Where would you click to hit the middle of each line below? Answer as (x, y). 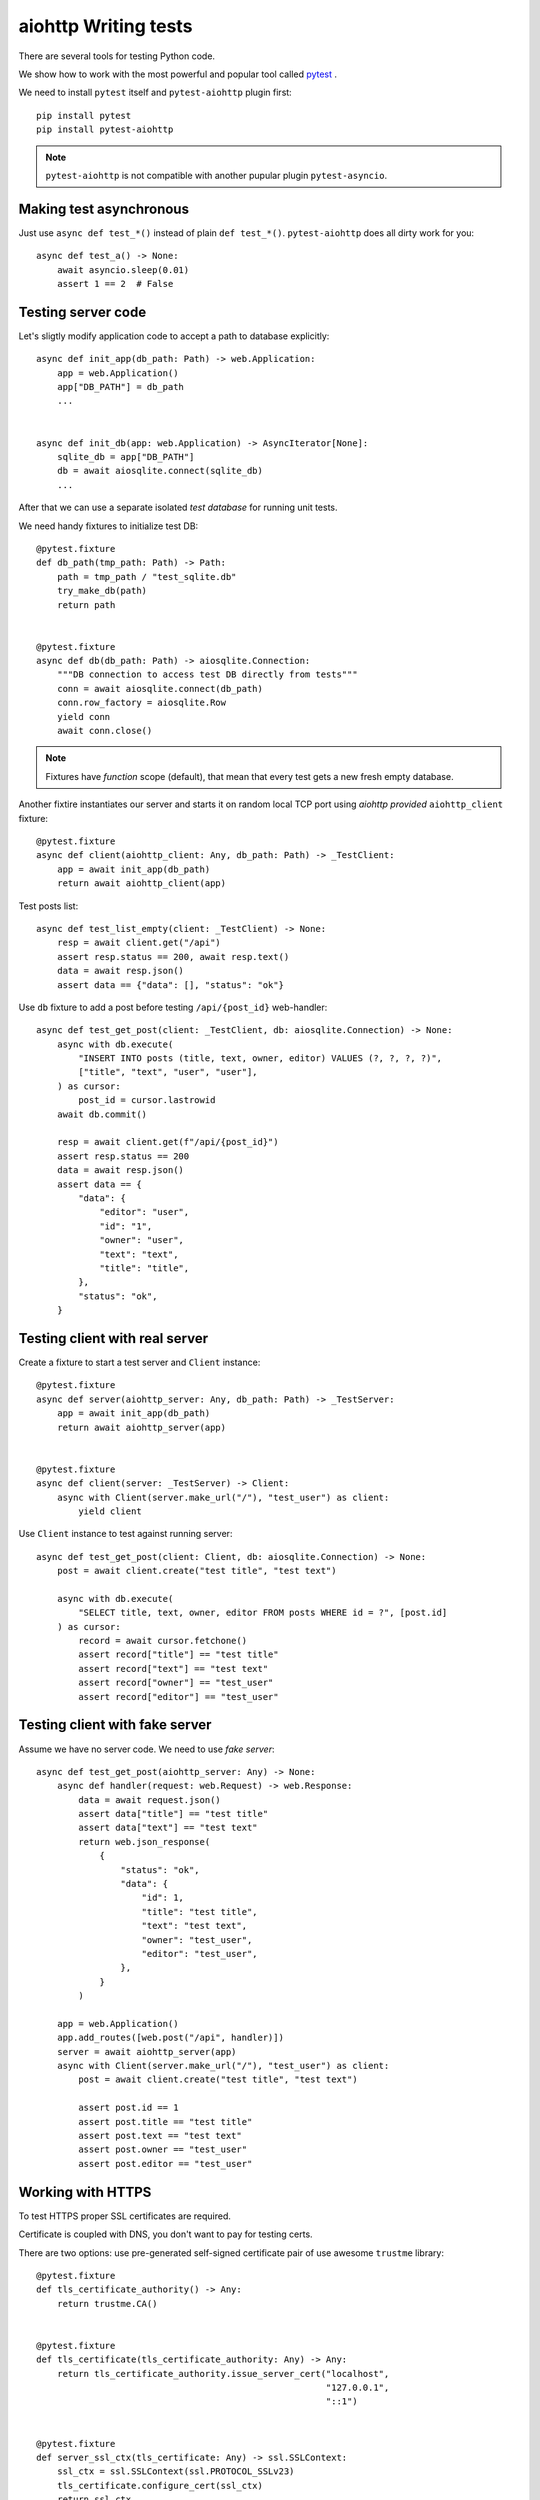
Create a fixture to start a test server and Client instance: (139, 1362)
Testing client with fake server (115, 1725)
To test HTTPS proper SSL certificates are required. (125, 2216)
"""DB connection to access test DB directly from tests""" (207, 674)
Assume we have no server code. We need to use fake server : (146, 1749)
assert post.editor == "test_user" (165, 2163)
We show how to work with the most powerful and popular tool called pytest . (178, 74)
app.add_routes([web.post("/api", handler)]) (170, 2038)
